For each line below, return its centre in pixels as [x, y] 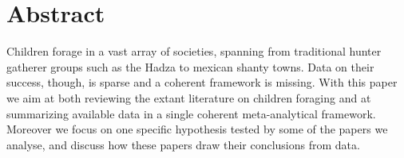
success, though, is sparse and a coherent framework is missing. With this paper [202, 82]
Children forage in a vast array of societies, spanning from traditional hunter [194, 51]
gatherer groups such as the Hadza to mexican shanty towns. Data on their [190, 66]
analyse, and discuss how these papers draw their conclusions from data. [183, 144]
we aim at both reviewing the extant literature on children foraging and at [189, 97]
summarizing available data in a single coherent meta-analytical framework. [191, 113]
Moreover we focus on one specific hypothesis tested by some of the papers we [197, 129]
